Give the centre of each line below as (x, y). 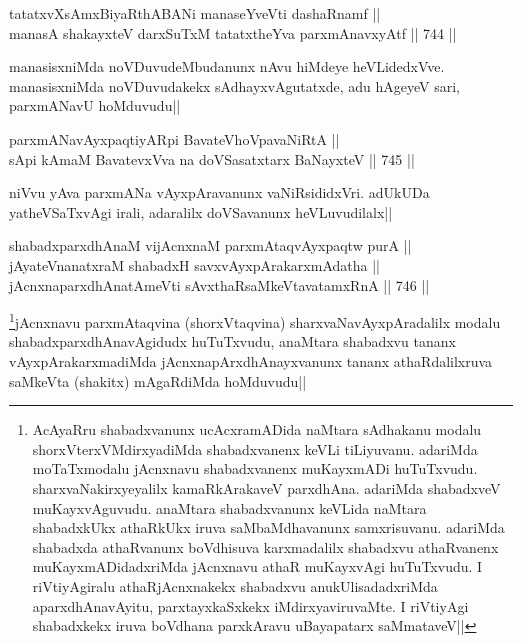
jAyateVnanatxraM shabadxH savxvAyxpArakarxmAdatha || (194, 264)
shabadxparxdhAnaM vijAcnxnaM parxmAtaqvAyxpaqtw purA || (210, 245)
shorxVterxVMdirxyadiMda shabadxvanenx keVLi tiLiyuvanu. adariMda (255, 448)
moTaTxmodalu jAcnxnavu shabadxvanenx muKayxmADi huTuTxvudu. (255, 468)
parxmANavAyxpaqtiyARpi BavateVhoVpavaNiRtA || (174, 138)
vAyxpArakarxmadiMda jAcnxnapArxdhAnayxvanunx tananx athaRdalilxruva (251, 360)
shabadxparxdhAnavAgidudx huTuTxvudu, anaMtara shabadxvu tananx (232, 341)
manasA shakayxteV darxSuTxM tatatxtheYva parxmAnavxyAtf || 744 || (233, 32)
